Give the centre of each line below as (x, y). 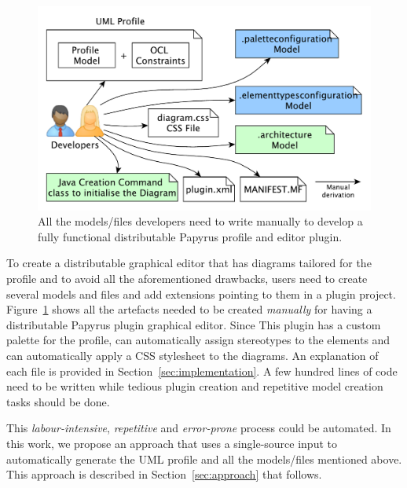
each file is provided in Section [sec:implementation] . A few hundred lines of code (202, 371)
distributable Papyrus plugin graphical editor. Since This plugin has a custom (194, 324)
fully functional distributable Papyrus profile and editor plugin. (190, 236)
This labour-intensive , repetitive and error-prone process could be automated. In (199, 428)
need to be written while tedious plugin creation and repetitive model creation (195, 386)
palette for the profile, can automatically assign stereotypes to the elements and (198, 340)
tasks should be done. (58, 401)
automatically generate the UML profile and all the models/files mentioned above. (204, 459)
